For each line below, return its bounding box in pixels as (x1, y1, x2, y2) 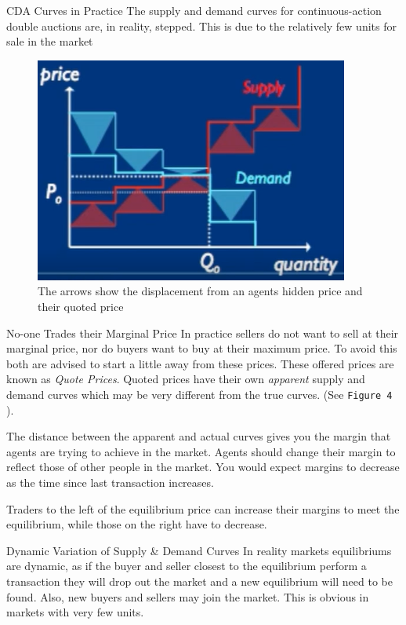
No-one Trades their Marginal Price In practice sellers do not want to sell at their (6, 324, 399, 341)
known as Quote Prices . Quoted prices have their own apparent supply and (6, 371, 365, 387)
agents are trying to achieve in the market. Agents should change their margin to (6, 443, 396, 459)
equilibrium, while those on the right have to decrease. (6, 516, 267, 532)
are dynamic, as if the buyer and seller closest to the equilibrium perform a (6, 557, 367, 574)
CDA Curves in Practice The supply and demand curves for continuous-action (6, 2, 382, 18)
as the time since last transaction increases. (6, 473, 214, 490)
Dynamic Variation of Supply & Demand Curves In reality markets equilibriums (6, 542, 392, 558)
